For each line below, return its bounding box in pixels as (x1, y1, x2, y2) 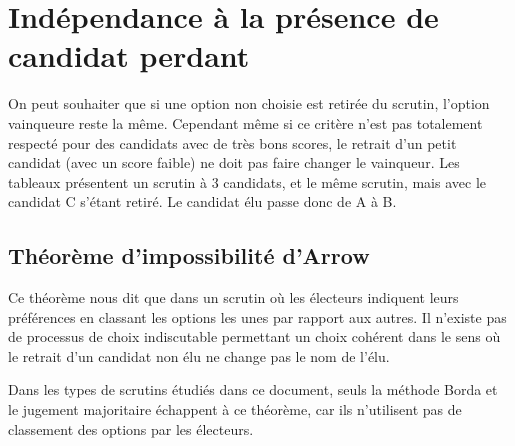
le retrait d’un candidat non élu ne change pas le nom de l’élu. (8, 345, 390, 366)
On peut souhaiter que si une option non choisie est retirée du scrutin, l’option (8, 93, 490, 114)
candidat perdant (8, 35, 250, 76)
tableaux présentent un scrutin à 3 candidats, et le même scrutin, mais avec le (8, 171, 487, 192)
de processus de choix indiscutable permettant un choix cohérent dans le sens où (8, 326, 501, 347)
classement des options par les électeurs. (8, 418, 254, 439)
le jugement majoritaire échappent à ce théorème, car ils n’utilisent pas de (8, 399, 462, 420)
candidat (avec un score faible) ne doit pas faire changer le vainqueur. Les (8, 152, 460, 173)
